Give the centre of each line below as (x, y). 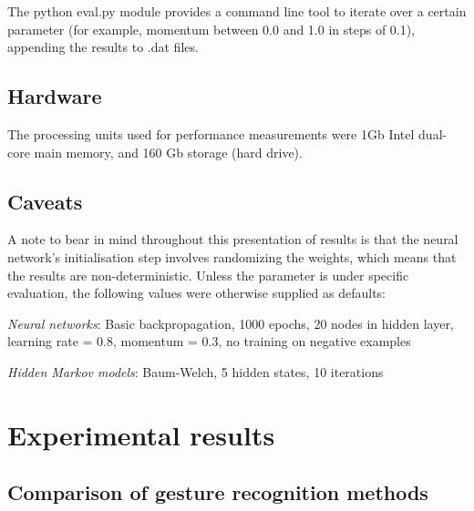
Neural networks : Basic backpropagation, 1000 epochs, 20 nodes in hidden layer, (231, 323)
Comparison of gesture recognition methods (218, 492)
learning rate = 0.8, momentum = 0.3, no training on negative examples (209, 341)
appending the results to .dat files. (103, 47)
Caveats (45, 201)
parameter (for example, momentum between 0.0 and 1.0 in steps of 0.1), (211, 29)
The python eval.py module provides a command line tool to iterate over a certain (237, 11)
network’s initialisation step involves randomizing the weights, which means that (232, 256)
